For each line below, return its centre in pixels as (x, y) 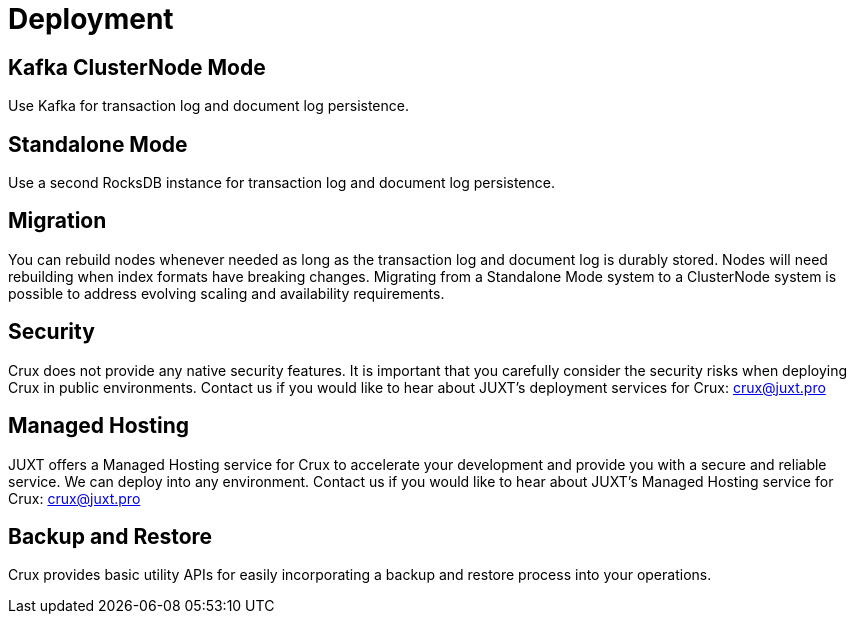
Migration (57, 221)
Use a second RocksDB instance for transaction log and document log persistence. (281, 183)
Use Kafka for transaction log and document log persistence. (208, 106)
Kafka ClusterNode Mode (137, 67)
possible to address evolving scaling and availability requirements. (226, 293)
